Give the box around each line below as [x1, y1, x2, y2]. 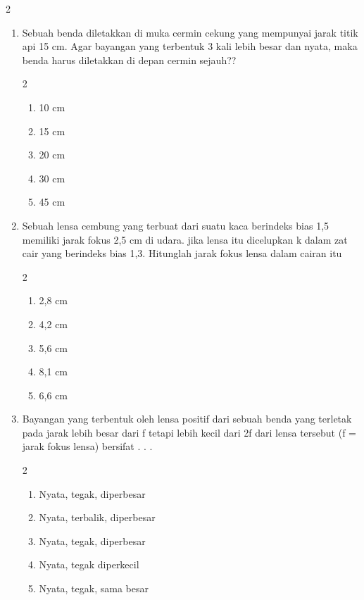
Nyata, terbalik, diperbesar [39, 510, 156, 525]
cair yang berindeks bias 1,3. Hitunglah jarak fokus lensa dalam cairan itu [22, 246, 342, 261]
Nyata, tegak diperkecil [39, 557, 139, 572]
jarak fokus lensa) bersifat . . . [22, 439, 153, 454]
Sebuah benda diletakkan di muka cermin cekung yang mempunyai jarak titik [22, 25, 358, 39]
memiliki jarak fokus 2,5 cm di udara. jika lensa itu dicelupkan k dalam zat [22, 232, 348, 246]
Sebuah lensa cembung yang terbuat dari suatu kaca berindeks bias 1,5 [22, 218, 330, 232]
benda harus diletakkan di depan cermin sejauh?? [22, 52, 237, 67]
